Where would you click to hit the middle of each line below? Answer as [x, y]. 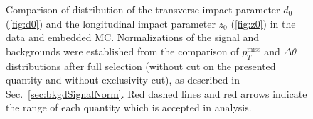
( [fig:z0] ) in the [263, 23]
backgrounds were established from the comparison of [122, 51]
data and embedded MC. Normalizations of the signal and [133, 37]
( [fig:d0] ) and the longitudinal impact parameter [111, 23]
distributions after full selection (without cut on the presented [141, 66]
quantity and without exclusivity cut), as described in [123, 80]
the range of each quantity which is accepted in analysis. [129, 107]
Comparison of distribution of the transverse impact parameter [143, 9]
